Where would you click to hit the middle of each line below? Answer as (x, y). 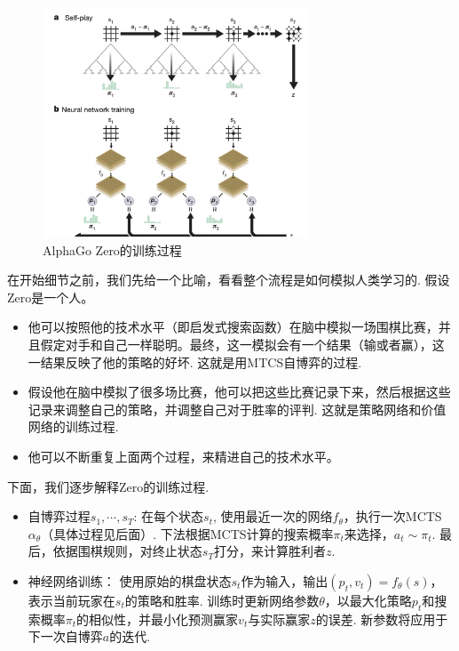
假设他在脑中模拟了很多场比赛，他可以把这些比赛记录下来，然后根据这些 (239, 392)
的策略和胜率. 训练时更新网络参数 (222, 601)
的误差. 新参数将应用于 (382, 619)
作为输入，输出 (285, 581)
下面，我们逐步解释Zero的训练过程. (108, 486)
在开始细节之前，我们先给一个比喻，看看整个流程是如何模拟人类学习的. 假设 (229, 280)
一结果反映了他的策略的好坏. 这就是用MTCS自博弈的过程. (195, 362)
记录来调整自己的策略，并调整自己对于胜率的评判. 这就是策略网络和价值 (237, 409)
